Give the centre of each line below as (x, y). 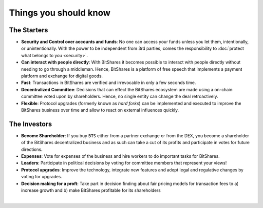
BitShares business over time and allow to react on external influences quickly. (100, 110)
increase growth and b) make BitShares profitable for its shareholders (91, 190)
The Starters (28, 30)
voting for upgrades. (42, 177)
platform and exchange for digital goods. (62, 76)
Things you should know (60, 13)
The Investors (30, 124)
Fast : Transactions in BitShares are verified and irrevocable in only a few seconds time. (109, 83)
